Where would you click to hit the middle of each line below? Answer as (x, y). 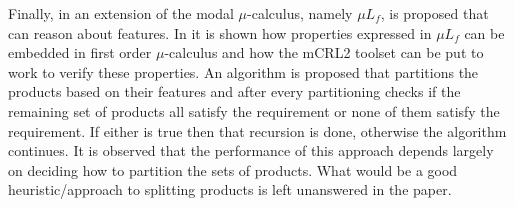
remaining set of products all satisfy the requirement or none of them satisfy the (254, 110)
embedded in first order (80, 52)
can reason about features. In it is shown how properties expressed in (220, 32)
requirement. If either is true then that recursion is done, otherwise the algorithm (257, 130)
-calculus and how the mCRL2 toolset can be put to (324, 52)
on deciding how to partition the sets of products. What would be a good (233, 169)
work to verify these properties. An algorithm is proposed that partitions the (243, 71)
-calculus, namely (300, 13)
